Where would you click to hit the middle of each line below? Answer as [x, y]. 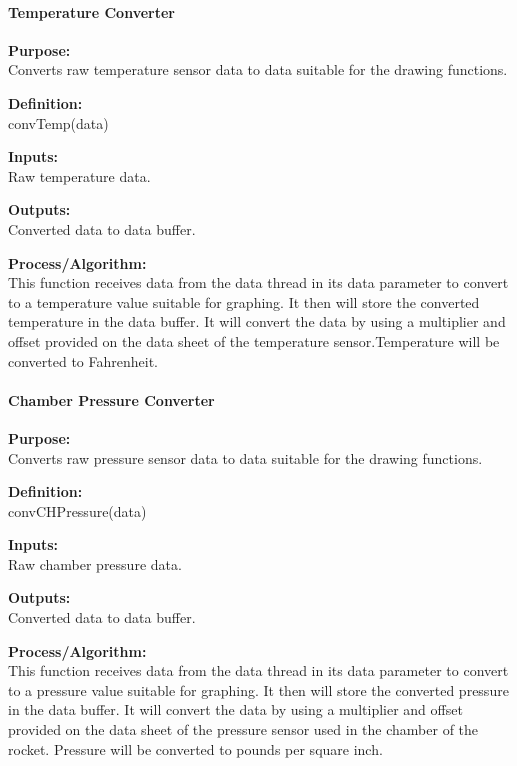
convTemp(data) [58, 122]
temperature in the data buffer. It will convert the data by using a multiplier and [257, 321]
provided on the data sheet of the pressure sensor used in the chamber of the [243, 729]
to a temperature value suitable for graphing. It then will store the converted [244, 301]
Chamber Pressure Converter [111, 399]
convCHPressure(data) [77, 510]
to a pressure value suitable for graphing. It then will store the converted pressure [258, 689]
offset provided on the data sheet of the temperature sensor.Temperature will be [254, 340]
